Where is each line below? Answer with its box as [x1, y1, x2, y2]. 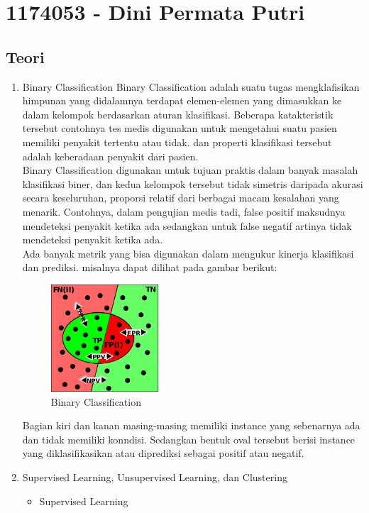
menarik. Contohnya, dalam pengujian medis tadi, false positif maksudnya [22, 204, 346, 219]
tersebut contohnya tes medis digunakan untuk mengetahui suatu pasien [22, 121, 337, 136]
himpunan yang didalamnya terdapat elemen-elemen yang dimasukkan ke [22, 93, 342, 108]
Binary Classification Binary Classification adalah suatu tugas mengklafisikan [22, 79, 360, 94]
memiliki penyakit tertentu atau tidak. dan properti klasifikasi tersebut [22, 134, 332, 149]
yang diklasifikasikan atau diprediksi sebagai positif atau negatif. [22, 446, 304, 460]
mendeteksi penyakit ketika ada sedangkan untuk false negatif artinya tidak [22, 218, 352, 233]
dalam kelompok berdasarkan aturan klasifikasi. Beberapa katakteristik [22, 106, 334, 121]
